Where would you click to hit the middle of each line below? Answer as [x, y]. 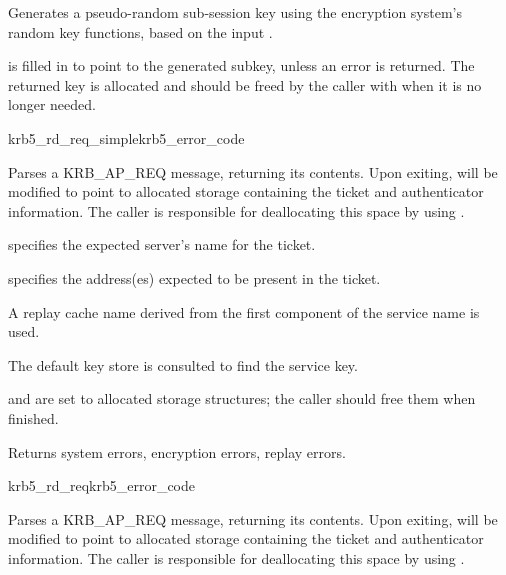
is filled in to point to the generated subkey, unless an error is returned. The [241, 65]
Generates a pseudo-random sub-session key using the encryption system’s [235, 12]
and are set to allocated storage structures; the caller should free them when [242, 398]
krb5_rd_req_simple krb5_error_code [126, 137]
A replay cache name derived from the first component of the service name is [244, 311]
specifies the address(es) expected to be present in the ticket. [194, 277]
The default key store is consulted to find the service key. [183, 364]
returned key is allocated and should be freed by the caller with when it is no [245, 84]
